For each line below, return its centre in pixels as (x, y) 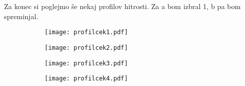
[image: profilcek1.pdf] (86, 32)
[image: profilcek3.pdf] (86, 63)
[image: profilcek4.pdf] (86, 79)
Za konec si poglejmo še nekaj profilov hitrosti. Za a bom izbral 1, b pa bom (123, 6)
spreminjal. (21, 16)
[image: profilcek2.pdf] (86, 48)
